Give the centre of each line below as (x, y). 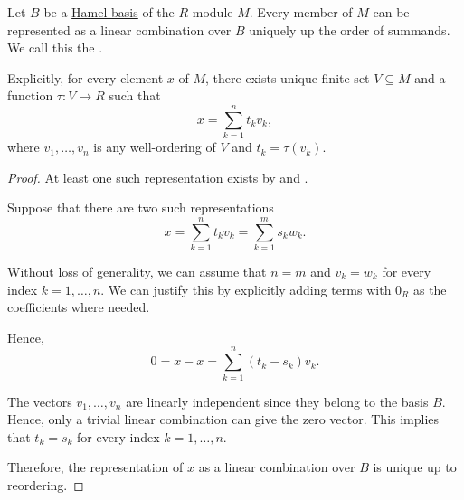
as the (430, 289)
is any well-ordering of (155, 147)
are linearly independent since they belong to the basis (277, 401)
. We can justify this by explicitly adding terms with (246, 289)
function (30, 95)
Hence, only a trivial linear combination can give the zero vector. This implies (223, 419)
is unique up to (415, 467)
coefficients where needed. (79, 307)
